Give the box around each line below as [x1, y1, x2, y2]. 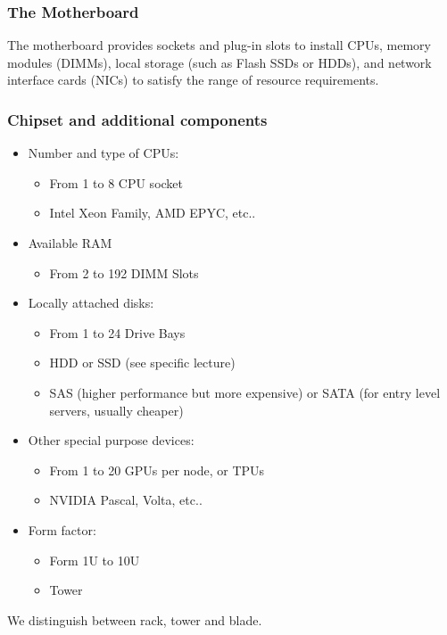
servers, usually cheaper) [49, 400, 184, 419]
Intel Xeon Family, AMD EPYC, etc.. [49, 203, 256, 222]
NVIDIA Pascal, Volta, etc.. [49, 491, 203, 509]
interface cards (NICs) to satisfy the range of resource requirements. [7, 70, 379, 89]
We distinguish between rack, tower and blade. [7, 610, 262, 629]
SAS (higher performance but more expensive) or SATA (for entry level [49, 383, 441, 401]
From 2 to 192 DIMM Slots [49, 263, 199, 282]
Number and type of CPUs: [28, 144, 179, 162]
